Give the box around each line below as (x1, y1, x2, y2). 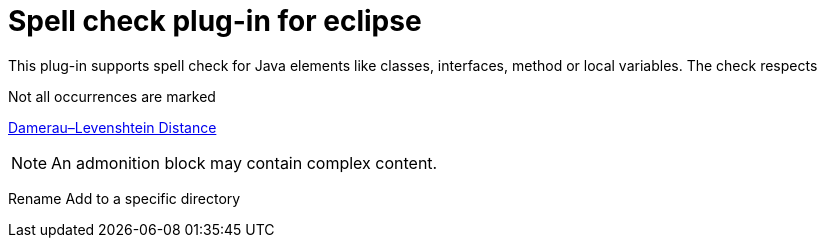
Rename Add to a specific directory (8, 189, 241, 207)
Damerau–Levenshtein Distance (8, 118, 217, 136)
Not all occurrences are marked (8, 87, 216, 105)
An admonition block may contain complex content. (51, 152, 438, 173)
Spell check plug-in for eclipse (8, 4, 422, 38)
